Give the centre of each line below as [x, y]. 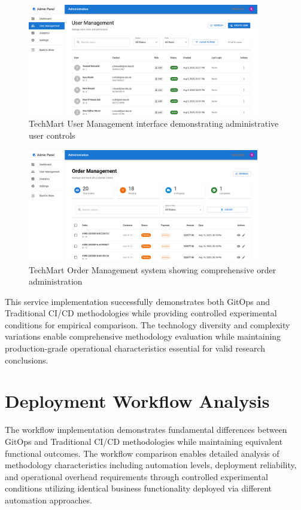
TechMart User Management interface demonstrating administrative [154, 123]
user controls [52, 135]
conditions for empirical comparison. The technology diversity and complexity [148, 324]
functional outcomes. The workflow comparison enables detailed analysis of [142, 453]
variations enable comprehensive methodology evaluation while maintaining [143, 336]
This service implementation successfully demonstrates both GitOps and [137, 301]
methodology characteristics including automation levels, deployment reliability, [151, 465]
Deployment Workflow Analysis [137, 401]
